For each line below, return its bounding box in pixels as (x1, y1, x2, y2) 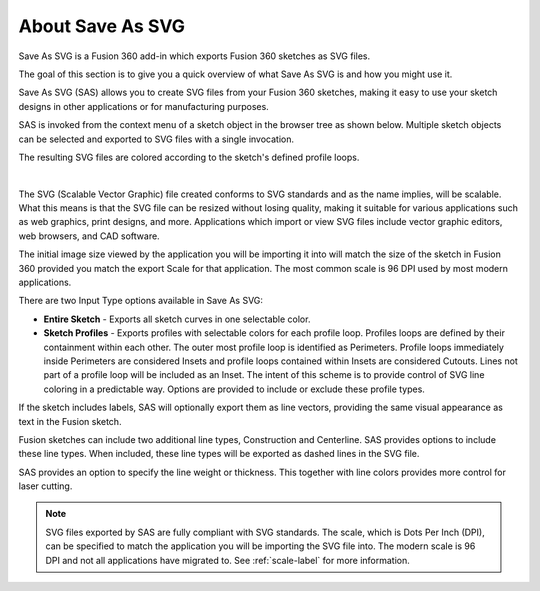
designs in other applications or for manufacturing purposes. (18, 100, 269, 112)
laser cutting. (18, 480, 73, 492)
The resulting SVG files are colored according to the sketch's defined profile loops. (18, 151, 360, 163)
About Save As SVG (18, 15, 185, 37)
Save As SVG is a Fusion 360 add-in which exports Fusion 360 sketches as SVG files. (18, 50, 371, 62)
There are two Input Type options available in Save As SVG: (18, 295, 264, 307)
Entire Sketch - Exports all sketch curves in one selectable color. (43, 313, 311, 325)
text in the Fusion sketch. (18, 415, 122, 427)
